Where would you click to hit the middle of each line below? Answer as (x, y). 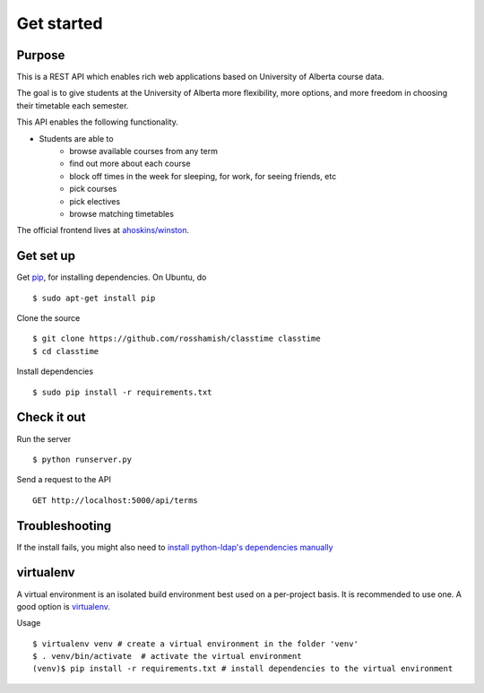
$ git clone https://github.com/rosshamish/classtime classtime (177, 339)
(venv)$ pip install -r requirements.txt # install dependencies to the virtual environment (243, 669)
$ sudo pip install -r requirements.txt (122, 392)
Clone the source (48, 318)
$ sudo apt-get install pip (94, 298)
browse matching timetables (122, 213)
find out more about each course (130, 164)
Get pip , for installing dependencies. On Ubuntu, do (112, 277)
